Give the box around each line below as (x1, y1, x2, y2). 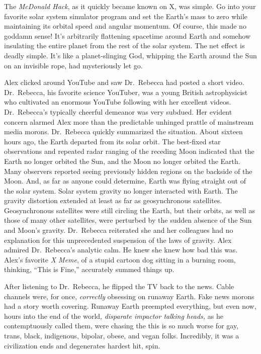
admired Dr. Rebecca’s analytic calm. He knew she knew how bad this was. (4, 244, 238, 255)
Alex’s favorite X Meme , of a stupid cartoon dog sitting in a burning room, (4, 254, 236, 264)
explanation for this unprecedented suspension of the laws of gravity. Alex (4, 234, 232, 245)
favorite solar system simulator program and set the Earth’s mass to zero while (4, 11, 248, 21)
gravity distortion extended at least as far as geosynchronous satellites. (4, 195, 222, 206)
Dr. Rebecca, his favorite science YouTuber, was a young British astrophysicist (4, 86, 248, 97)
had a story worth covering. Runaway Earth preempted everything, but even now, (4, 301, 256, 311)
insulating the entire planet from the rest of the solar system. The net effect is (4, 40, 245, 51)
